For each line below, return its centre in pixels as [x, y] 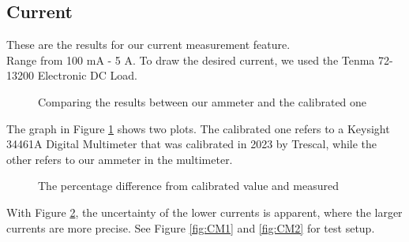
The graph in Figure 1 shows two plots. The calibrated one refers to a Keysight [198, 128]
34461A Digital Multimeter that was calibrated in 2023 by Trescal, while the [192, 144]
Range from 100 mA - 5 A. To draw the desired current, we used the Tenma [191, 60]
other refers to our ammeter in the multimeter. [120, 159]
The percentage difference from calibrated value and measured [188, 186]
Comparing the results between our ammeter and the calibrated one [203, 101]
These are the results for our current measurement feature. [148, 45]
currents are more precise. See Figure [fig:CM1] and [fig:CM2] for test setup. [191, 227]
